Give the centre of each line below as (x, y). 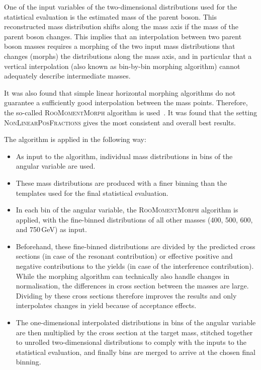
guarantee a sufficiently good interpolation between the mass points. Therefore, (126, 102)
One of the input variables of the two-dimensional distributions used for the (121, 7)
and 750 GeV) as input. (51, 229)
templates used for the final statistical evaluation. (92, 193)
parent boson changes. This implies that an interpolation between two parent (123, 36)
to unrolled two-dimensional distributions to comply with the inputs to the (131, 342)
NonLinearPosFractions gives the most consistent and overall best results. (120, 122)
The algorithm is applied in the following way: (75, 139)
